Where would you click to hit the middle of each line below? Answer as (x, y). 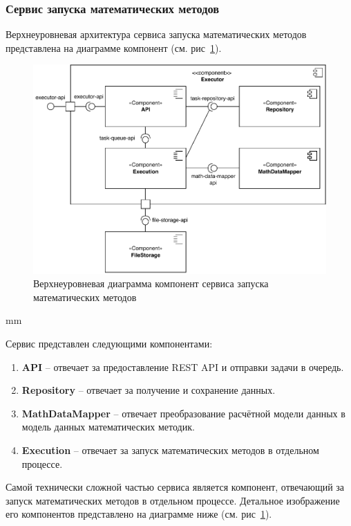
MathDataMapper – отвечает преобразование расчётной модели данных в (183, 413)
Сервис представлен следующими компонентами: (109, 344)
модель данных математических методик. (108, 427)
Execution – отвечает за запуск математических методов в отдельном (170, 450)
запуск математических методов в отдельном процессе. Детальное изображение (173, 500)
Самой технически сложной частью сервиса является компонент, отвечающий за (175, 487)
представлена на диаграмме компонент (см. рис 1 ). (114, 47)
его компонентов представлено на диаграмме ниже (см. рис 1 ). (139, 514)
